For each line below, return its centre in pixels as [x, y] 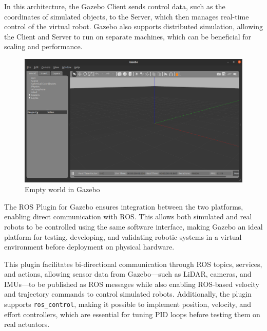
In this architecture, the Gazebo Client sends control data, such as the [115, 6]
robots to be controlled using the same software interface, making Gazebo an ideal [133, 226]
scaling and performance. [43, 46]
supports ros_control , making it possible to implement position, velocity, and [128, 304]
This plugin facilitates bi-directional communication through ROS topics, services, [133, 264]
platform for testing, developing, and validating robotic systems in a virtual [123, 236]
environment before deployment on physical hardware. [89, 247]
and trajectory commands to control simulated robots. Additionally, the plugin [128, 294]
